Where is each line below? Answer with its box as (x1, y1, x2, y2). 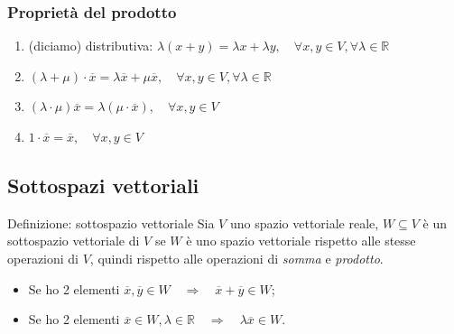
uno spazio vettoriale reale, (229, 213, 379, 232)
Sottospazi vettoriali (7, 171, 199, 199)
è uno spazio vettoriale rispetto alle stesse (186, 231, 416, 250)
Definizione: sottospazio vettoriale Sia (7, 213, 215, 232)
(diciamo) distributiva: (28, 36, 153, 55)
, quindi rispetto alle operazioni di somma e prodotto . (89, 248, 384, 267)
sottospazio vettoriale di (7, 231, 140, 250)
